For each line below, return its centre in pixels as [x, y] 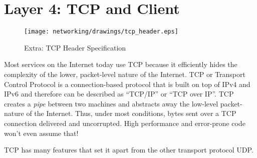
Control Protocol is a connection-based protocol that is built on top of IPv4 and [127, 84]
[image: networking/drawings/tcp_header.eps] [101, 32]
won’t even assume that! [41, 133]
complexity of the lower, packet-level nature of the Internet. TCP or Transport [125, 74]
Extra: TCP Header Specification [75, 47]
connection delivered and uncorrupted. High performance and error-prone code [125, 123]
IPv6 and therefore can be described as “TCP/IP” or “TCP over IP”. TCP [119, 94]
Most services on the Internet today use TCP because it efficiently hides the [121, 64]
